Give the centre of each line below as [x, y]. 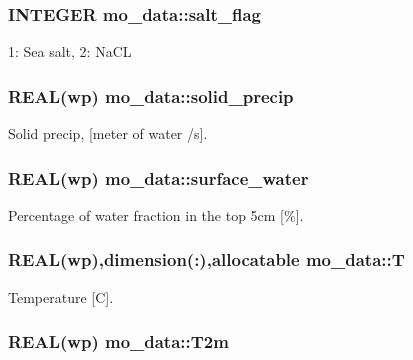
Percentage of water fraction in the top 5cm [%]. [156, 214]
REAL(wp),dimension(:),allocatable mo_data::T [206, 259]
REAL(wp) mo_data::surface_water [158, 177]
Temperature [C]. [61, 296]
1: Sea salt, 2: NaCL [70, 51]
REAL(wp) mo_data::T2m [118, 341]
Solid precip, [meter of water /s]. [108, 133]
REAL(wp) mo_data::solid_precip [151, 95]
